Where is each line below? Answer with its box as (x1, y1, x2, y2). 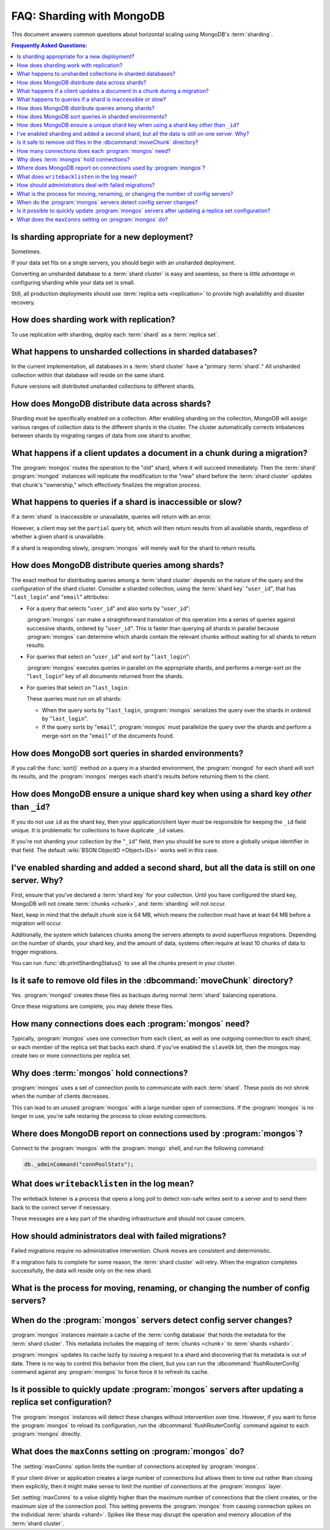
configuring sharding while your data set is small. (11, 278, 136, 286)
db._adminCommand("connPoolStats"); (24, 1160, 134, 1168)
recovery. (11, 299, 35, 306)
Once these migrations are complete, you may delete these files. (11, 1002, 174, 1010)
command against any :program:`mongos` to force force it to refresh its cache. (11, 1368, 209, 1376)
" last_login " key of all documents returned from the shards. (26, 673, 184, 680)
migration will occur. (11, 920, 62, 927)
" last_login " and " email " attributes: (11, 594, 109, 601)
